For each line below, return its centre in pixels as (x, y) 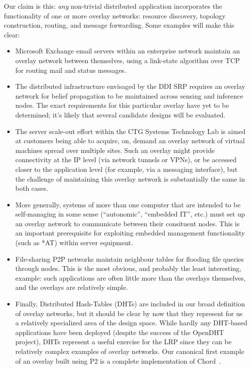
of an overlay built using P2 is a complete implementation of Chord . (118, 361)
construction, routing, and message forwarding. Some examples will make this (119, 25)
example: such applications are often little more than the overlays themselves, (130, 277)
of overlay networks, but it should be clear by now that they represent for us (129, 313)
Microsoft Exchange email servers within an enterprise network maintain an (127, 51)
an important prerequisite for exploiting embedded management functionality (130, 233)
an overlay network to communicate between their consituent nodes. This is (127, 223)
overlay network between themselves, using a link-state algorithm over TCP (127, 60)
